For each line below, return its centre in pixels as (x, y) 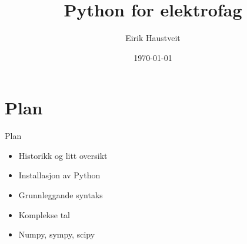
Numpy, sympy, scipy (57, 234)
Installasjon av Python (59, 175)
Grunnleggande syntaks (61, 195)
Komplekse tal (44, 214)
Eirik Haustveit (153, 38)
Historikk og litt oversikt (63, 155)
